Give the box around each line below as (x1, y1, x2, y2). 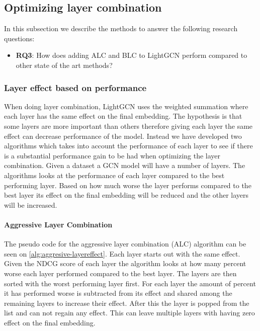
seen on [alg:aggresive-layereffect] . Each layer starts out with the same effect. (4, 248, 240, 259)
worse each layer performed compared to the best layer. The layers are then (4, 268, 237, 278)
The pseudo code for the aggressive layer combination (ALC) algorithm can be (4, 238, 246, 249)
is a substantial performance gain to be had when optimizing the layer (4, 150, 221, 160)
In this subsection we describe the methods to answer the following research (4, 23, 238, 34)
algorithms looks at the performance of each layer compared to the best (4, 170, 225, 180)
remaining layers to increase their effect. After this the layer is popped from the (4, 297, 249, 308)
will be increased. (4, 199, 57, 210)
